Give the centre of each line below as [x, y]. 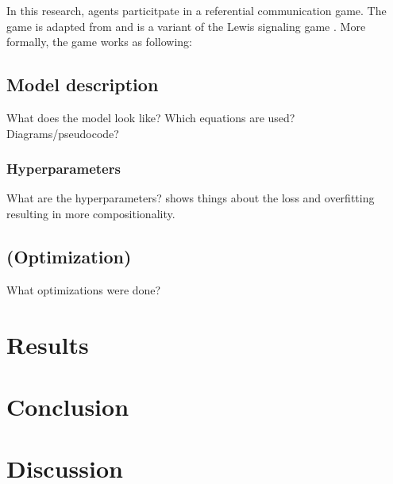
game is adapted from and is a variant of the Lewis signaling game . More [186, 26]
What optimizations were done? [84, 289]
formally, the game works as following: [99, 42]
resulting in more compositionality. [91, 213]
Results [48, 344]
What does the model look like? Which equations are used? [151, 117]
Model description [83, 85]
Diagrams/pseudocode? [63, 133]
